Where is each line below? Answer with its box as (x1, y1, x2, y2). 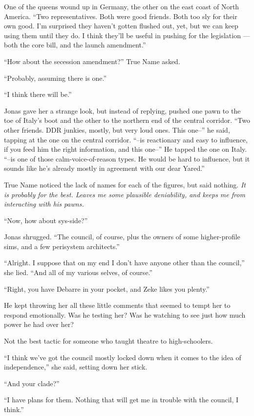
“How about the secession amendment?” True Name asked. (4, 56, 180, 66)
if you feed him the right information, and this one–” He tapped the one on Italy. (4, 144, 247, 154)
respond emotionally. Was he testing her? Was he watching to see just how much (4, 309, 246, 320)
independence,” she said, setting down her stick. (4, 362, 148, 372)
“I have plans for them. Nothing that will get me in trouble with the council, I (4, 394, 239, 405)
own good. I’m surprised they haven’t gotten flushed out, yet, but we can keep (4, 21, 238, 31)
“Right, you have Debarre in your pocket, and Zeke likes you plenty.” (4, 283, 210, 294)
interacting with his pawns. (4, 199, 84, 209)
